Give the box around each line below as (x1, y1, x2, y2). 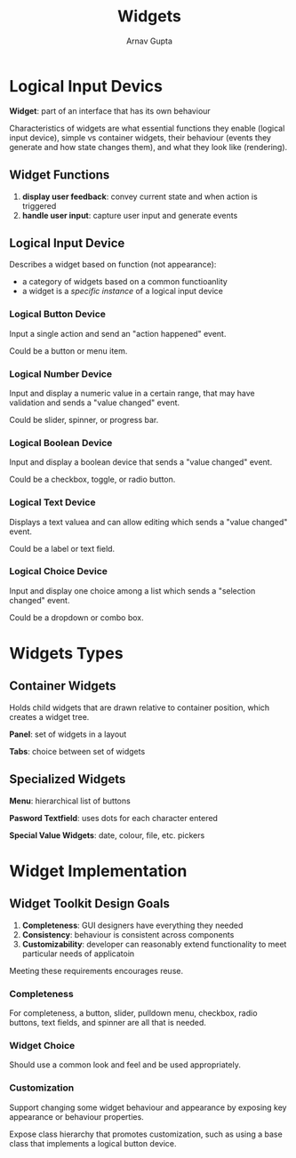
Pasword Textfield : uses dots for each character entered (9, 812, 218, 823)
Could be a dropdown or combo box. (9, 611, 144, 623)
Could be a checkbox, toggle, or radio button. (9, 474, 176, 485)
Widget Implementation (9, 860, 188, 881)
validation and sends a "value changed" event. (9, 397, 180, 408)
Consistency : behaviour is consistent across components (21, 929, 235, 939)
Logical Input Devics (9, 76, 163, 96)
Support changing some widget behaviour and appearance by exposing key (9, 1102, 287, 1113)
